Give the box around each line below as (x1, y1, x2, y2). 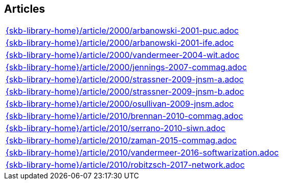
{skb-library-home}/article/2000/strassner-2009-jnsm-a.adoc (6, 74, 244, 85)
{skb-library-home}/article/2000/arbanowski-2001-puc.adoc (6, 25, 239, 36)
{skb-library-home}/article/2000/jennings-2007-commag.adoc (6, 62, 247, 73)
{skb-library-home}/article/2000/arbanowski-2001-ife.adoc (6, 38, 234, 48)
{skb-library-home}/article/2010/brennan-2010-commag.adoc (6, 111, 243, 121)
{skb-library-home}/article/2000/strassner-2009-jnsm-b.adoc (6, 86, 244, 97)
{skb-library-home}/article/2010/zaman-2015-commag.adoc (6, 135, 237, 146)
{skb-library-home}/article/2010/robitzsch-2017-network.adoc (6, 160, 245, 170)
